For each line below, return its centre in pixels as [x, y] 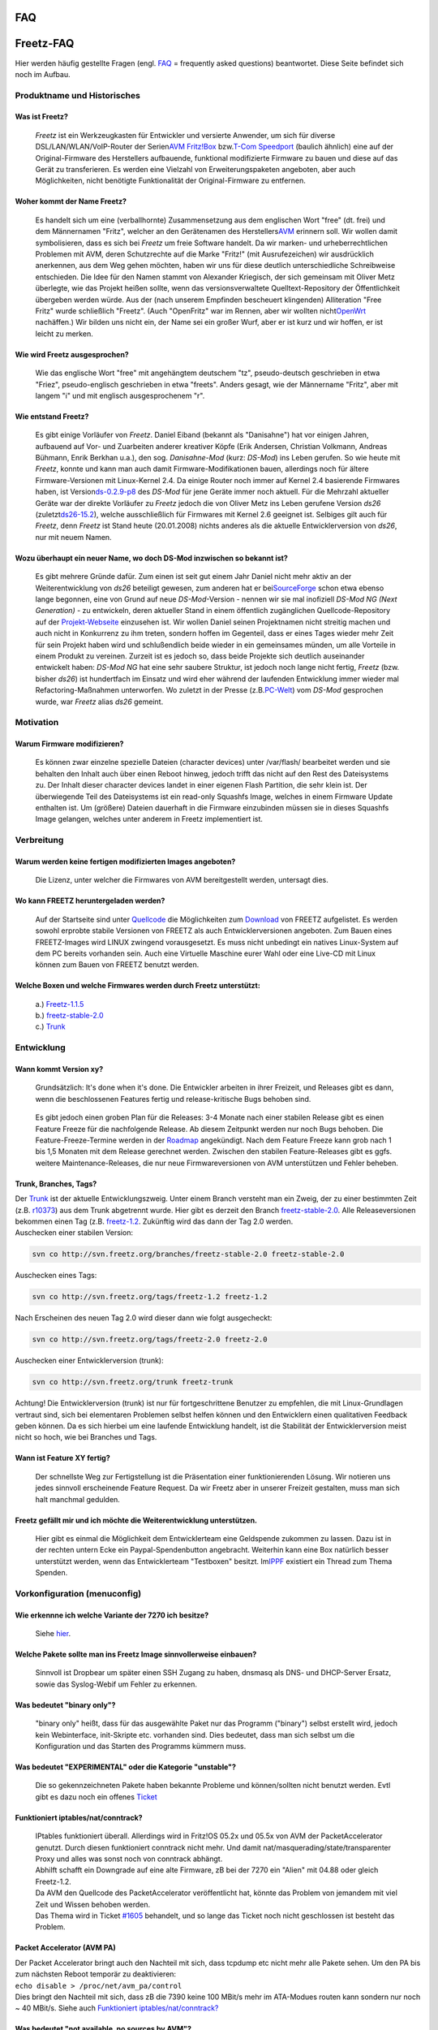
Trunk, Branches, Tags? [56, 1183]
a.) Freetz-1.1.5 [60, 1004]
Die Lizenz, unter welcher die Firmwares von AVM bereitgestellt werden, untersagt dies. [182, 880]
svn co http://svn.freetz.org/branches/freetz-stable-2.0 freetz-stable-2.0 [188, 1254]
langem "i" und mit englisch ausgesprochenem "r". [120, 395]
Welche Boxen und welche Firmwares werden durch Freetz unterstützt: [138, 986]
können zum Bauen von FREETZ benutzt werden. [117, 965]
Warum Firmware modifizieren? [69, 744]
